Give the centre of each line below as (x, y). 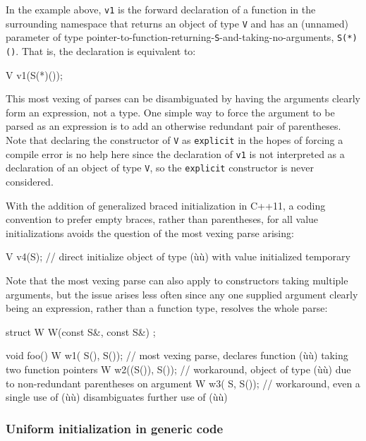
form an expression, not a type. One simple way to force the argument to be (170, 112)
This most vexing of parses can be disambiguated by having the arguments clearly (183, 98)
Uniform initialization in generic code (115, 428)
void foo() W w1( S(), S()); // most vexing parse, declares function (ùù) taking (177, 355)
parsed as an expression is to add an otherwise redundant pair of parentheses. (173, 126)
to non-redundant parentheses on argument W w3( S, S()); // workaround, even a (183, 383)
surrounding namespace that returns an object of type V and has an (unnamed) (177, 23)
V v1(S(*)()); (34, 74)
